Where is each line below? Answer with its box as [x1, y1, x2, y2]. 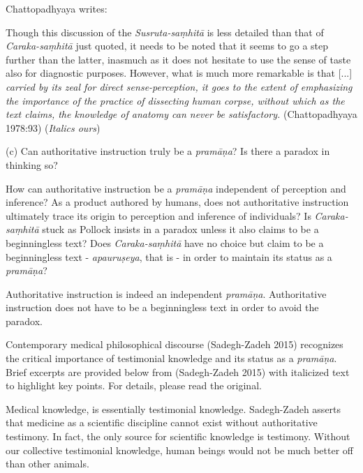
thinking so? [6, 157, 58, 172]
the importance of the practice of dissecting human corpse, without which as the [6, 93, 345, 107]
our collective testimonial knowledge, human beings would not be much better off [6, 442, 353, 457]
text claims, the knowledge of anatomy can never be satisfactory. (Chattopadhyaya [6, 107, 357, 121]
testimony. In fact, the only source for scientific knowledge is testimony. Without [6, 429, 350, 444]
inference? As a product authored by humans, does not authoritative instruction [6, 195, 349, 209]
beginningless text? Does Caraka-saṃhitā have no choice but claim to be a [6, 235, 324, 250]
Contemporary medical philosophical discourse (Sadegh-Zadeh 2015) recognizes [6, 337, 343, 352]
